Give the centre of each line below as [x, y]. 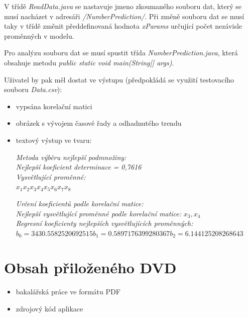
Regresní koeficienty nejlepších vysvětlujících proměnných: [104, 223]
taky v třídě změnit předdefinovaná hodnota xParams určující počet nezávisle [123, 26]
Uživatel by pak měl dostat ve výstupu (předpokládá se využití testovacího [119, 79]
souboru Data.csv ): [33, 89]
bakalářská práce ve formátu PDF [68, 292]
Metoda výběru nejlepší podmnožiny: [71, 157]
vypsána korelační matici [54, 106]
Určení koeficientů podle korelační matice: [80, 203]
